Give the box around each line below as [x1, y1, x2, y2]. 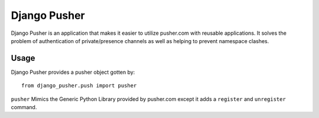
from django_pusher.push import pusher [21, 83, 137, 89]
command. [11, 104, 37, 111]
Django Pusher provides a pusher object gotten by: [11, 68, 135, 76]
